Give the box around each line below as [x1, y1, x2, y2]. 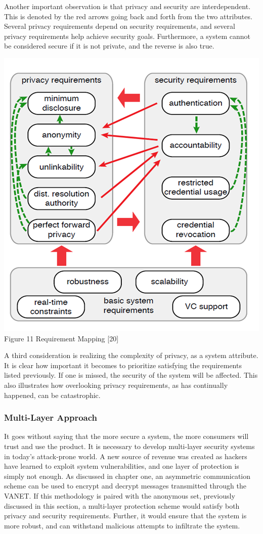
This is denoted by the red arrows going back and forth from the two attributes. [4, 11, 252, 21]
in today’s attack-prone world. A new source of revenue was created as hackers [4, 451, 247, 461]
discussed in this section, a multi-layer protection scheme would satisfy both [4, 500, 240, 511]
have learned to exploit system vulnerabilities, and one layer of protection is [4, 461, 239, 471]
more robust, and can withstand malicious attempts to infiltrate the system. [4, 520, 240, 530]
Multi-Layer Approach [4, 411, 98, 424]
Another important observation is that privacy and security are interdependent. [4, 1, 251, 11]
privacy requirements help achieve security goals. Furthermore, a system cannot [4, 30, 250, 41]
